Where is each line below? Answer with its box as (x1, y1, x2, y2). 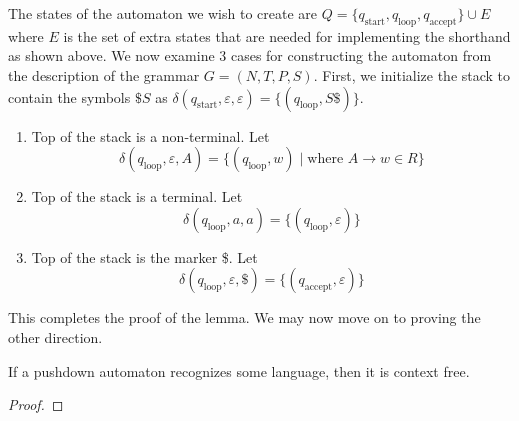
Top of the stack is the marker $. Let (31, 246, 258, 267)
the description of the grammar (8, 64, 200, 85)
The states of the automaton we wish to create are (8, 3, 318, 23)
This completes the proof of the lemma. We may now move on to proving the (8, 307, 481, 328)
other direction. (8, 326, 103, 347)
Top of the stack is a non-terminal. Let (31, 125, 270, 146)
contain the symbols (8, 86, 131, 107)
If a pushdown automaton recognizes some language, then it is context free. (8, 360, 470, 381)
